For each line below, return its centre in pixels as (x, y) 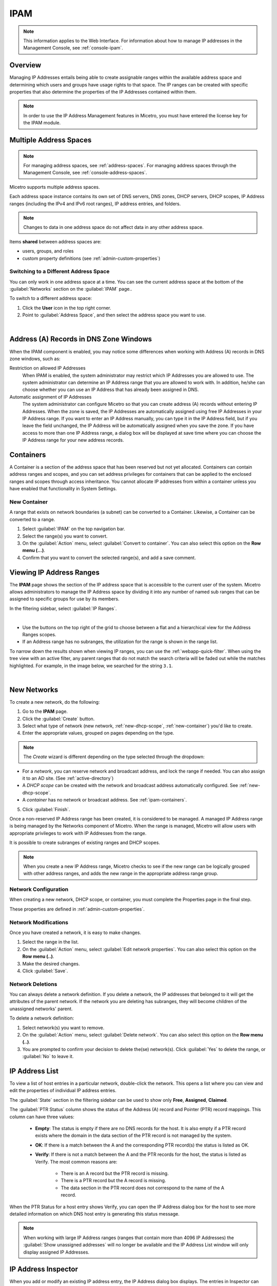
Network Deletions (33, 984)
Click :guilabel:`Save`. (45, 971)
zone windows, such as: (35, 359)
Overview (25, 65)
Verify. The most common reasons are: (76, 1162)
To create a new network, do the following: (55, 702)
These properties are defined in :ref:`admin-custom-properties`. (77, 909)
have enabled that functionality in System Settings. (63, 489)
